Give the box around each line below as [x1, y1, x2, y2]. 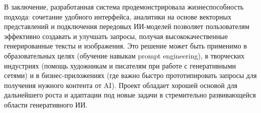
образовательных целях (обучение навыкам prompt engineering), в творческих [4, 50, 245, 60]
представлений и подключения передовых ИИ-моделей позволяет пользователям [4, 21, 249, 31]
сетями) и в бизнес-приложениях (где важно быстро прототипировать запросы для [4, 70, 257, 80]
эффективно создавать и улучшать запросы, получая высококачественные [4, 30, 228, 41]
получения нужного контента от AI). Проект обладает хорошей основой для [4, 79, 237, 90]
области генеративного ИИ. [4, 99, 88, 109]
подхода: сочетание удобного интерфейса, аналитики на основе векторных [4, 11, 231, 21]
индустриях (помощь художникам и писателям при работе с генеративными [4, 60, 236, 70]
